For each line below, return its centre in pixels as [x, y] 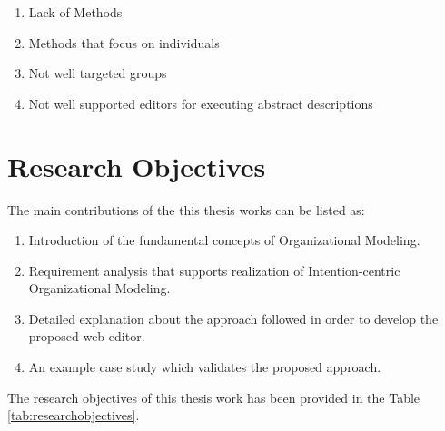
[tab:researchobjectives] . [74, 415]
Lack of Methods [75, 12]
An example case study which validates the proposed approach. [205, 367]
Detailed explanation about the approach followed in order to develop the [233, 318]
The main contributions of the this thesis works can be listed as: [186, 209]
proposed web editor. [87, 336]
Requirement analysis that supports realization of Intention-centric [214, 270]
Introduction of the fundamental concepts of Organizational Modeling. [224, 240]
